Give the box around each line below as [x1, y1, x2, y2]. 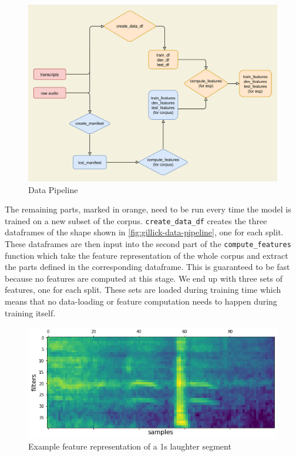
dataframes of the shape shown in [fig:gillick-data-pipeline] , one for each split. [5, 226, 284, 238]
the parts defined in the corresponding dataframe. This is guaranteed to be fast [5, 261, 290, 273]
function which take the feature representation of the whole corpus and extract [5, 249, 288, 261]
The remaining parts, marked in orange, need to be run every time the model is [5, 203, 291, 215]
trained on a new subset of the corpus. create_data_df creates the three [5, 214, 267, 227]
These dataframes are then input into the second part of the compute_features [5, 238, 291, 250]
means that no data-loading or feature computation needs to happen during [5, 295, 277, 308]
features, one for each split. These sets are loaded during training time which [5, 283, 281, 296]
